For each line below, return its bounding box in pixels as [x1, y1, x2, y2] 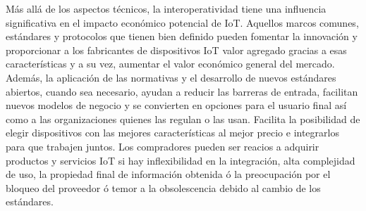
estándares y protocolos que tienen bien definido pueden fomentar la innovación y [6, 29, 358, 44]
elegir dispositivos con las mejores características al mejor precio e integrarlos [6, 125, 339, 140]
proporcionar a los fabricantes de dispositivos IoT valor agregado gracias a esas [6, 42, 347, 57]
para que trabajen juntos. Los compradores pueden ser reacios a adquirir [6, 139, 319, 153]
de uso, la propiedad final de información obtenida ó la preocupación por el [6, 167, 331, 181]
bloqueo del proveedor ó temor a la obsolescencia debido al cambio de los [6, 180, 321, 195]
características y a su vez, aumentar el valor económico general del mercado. [6, 56, 335, 71]
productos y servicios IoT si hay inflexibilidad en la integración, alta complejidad [6, 153, 355, 167]
